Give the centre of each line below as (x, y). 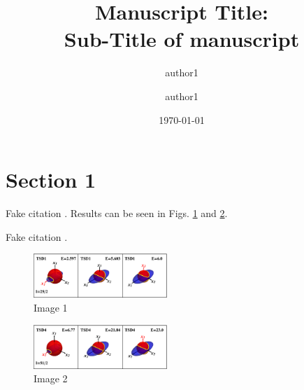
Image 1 (51, 307)
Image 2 (51, 378)
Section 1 (51, 180)
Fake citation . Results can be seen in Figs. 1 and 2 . (117, 213)
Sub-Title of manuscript (182, 39)
